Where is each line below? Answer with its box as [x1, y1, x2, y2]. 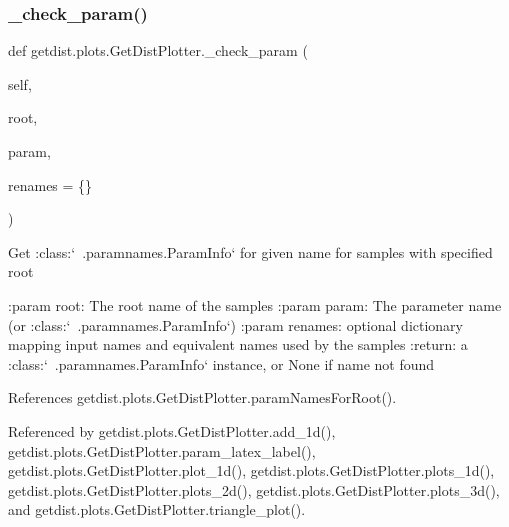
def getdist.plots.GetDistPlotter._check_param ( [8, 40, 308, 61]
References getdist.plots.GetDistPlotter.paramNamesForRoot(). [8, 387, 397, 408]
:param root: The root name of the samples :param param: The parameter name [8, 294, 502, 315]
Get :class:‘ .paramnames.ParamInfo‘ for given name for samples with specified [8, 241, 493, 262]
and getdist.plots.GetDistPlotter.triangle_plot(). [8, 499, 306, 520]
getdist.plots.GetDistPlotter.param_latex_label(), [8, 440, 316, 461]
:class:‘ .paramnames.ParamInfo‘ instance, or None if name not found [8, 353, 435, 374]
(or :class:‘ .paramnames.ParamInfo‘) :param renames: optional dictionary [8, 314, 463, 335]
